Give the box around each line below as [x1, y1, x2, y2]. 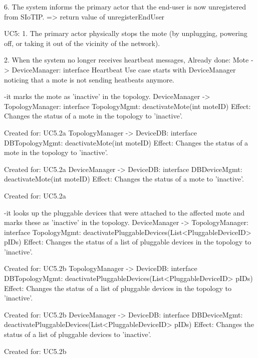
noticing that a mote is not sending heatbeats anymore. [4, 74, 174, 84]
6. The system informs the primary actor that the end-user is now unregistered [4, 1, 246, 11]
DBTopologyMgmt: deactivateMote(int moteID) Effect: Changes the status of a [4, 137, 248, 147]
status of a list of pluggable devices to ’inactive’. [4, 329, 151, 339]
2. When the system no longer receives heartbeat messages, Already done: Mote [4, 54, 249, 65]
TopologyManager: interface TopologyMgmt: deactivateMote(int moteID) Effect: [4, 100, 251, 111]
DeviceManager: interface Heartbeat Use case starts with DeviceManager [12, 64, 236, 74]
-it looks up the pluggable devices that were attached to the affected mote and [4, 207, 245, 217]
